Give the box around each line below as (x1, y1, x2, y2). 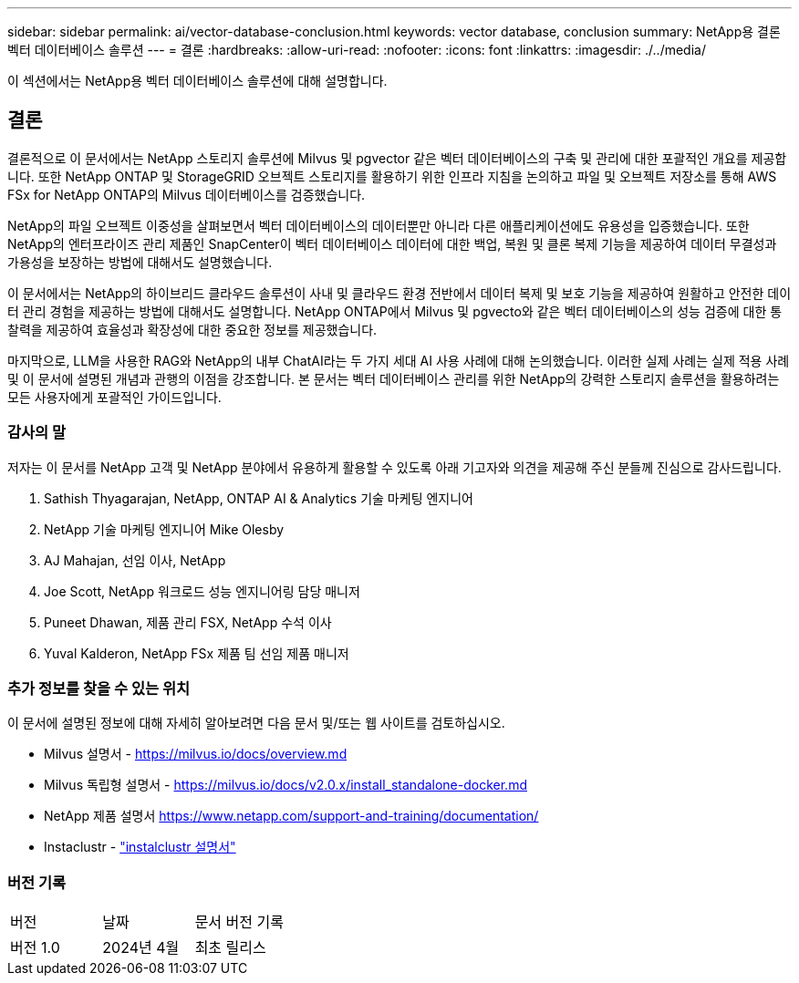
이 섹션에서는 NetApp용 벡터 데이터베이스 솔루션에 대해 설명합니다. (7, 73, 388, 88)
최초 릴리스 (194, 938, 266, 957)
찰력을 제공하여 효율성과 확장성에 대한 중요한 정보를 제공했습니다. (7, 321, 378, 337)
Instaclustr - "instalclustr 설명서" (44, 839, 236, 855)
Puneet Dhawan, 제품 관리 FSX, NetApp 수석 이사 (44, 614, 332, 630)
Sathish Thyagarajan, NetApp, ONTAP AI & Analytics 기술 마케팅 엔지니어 (44, 490, 473, 506)
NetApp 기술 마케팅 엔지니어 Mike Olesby (44, 521, 285, 537)
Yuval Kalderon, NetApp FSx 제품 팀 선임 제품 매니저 (44, 645, 349, 661)
